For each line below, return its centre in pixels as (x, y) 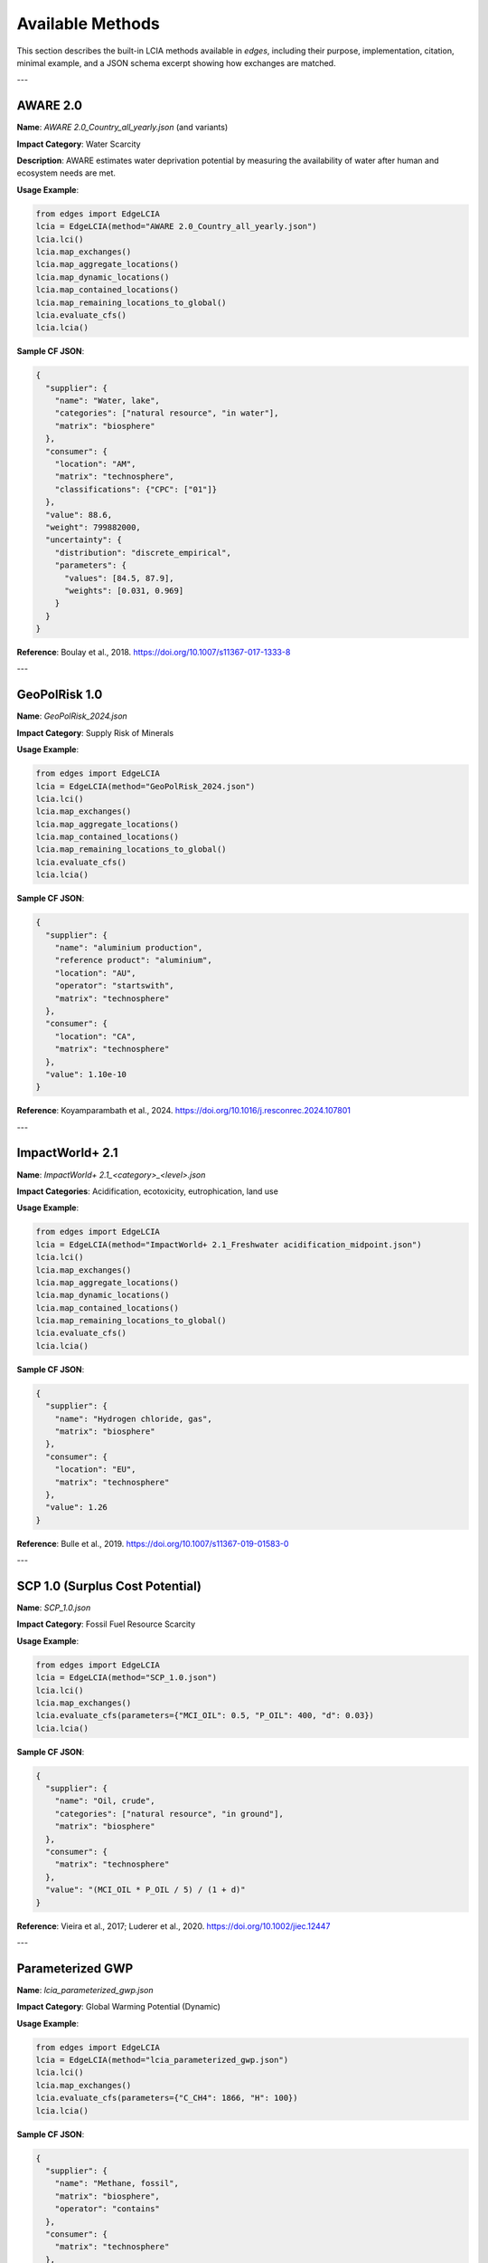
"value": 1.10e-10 (86, 1074)
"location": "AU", (95, 973)
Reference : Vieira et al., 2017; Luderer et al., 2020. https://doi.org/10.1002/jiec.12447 (174, 1926)
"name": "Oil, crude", (105, 1801)
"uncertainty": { (84, 540)
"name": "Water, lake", (107, 401)
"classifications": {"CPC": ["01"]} (136, 489)
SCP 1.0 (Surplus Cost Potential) (109, 1585)
